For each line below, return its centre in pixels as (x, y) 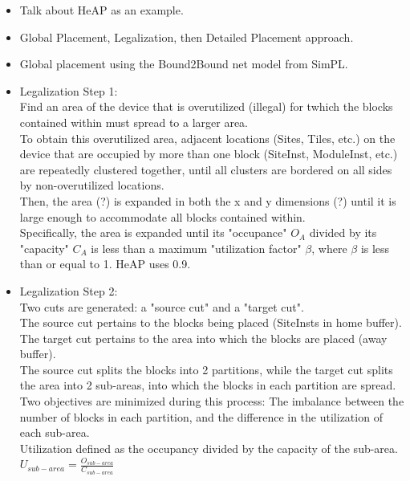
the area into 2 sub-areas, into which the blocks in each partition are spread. (208, 385)
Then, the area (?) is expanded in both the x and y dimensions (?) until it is (208, 200)
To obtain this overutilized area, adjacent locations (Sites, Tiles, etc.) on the (207, 138)
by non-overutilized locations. (92, 185)
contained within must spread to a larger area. (134, 122)
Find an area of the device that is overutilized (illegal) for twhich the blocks (206, 106)
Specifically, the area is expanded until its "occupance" (153, 232)
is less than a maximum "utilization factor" (196, 248)
